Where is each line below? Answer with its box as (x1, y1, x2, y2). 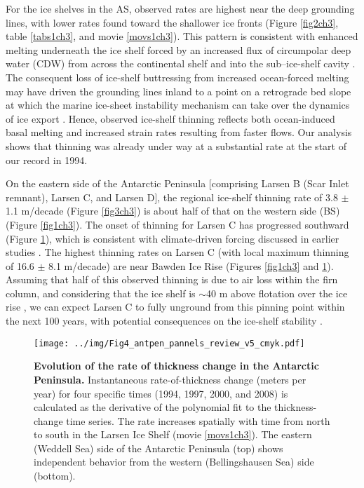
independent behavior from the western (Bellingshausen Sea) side (34, 454, 314, 469)
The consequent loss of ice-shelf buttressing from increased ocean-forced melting (6, 69, 349, 84)
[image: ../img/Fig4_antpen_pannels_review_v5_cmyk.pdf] (34, 338, 305, 348)
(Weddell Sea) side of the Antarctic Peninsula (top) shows (34, 440, 283, 455)
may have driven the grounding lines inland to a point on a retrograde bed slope (6, 83, 351, 98)
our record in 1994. (6, 152, 88, 167)
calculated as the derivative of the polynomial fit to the (34, 400, 271, 414)
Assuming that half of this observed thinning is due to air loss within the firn (6, 272, 338, 287)
